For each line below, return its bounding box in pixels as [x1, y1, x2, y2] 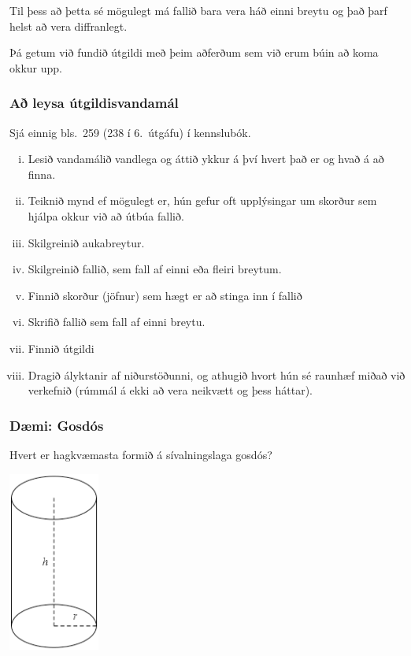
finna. [28, 165, 56, 182]
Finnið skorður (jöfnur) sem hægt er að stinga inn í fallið [28, 287, 302, 303]
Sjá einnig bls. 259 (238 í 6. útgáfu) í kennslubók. [9, 124, 251, 140]
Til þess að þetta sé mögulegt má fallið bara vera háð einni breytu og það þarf [9, 2, 387, 18]
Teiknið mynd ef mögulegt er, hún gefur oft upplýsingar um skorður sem [28, 192, 377, 209]
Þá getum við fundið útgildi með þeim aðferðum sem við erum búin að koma [9, 44, 379, 61]
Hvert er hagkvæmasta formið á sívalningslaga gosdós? [9, 446, 272, 462]
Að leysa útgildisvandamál [9, 93, 179, 113]
